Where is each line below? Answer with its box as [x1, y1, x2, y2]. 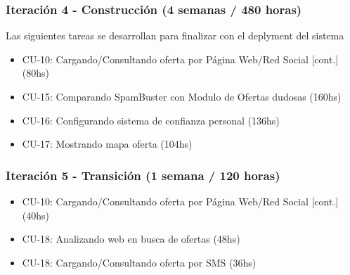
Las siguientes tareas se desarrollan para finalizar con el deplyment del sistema [6, 28, 344, 43]
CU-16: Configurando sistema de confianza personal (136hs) [22, 113, 280, 127]
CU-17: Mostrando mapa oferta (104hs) [22, 136, 193, 151]
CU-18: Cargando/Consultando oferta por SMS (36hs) [22, 255, 257, 269]
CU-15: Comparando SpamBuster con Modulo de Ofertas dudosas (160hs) [22, 89, 342, 103]
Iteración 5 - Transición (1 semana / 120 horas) [6, 166, 280, 184]
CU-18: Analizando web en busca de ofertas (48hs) [22, 231, 240, 246]
